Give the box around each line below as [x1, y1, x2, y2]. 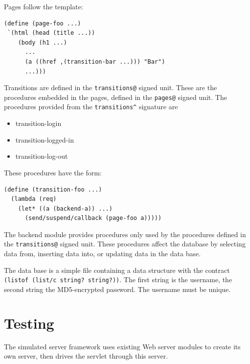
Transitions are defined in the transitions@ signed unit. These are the [4, 82, 217, 93]
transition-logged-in [15, 134, 74, 145]
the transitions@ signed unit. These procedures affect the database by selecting [4, 239, 246, 249]
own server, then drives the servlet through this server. [4, 351, 168, 361]
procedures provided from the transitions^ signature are [4, 101, 178, 112]
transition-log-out [15, 151, 68, 161]
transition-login [15, 118, 62, 128]
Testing [4, 313, 54, 333]
